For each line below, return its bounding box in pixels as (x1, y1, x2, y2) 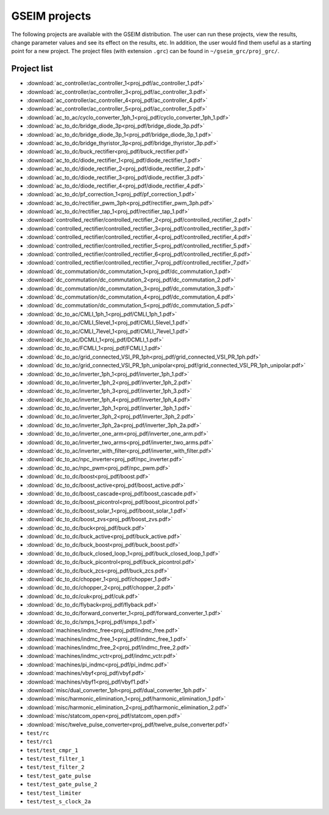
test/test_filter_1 (26, 755, 85, 762)
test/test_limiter (26, 789, 82, 797)
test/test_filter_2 (26, 764, 85, 771)
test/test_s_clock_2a (26, 798, 91, 805)
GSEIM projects (11, 9, 91, 23)
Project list (11, 64, 53, 74)
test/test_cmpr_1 (26, 747, 79, 754)
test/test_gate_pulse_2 (26, 781, 97, 788)
